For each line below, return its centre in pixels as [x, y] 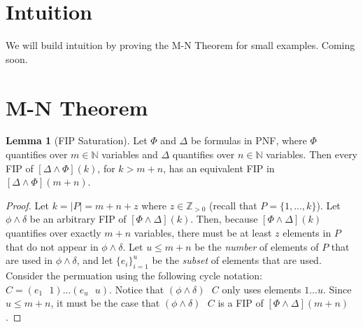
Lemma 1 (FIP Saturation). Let [77, 140]
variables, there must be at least [203, 232]
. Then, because [224, 219]
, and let [95, 260]
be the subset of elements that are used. [237, 260]
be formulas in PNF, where [249, 140]
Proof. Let [27, 205]
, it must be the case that [105, 303]
